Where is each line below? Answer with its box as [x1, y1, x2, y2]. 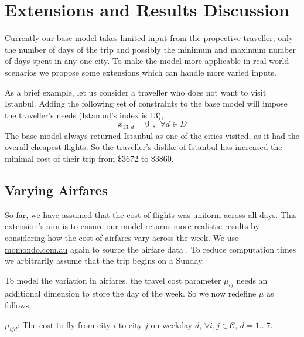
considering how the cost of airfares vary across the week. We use [5, 231, 239, 243]
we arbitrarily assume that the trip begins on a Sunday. [5, 254, 204, 267]
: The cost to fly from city [17, 318, 111, 331]
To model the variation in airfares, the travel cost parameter [5, 274, 221, 286]
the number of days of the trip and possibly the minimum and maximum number [5, 43, 296, 55]
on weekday [151, 318, 193, 331]
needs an [236, 274, 268, 286]
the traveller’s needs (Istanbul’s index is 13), [5, 108, 164, 121]
